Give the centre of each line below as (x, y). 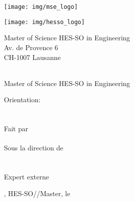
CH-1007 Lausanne (32, 57)
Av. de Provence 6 (31, 47)
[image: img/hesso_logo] (44, 22)
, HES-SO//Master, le (37, 193)
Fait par (16, 129)
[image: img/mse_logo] (41, 7)
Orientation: (22, 100)
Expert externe (27, 177)
